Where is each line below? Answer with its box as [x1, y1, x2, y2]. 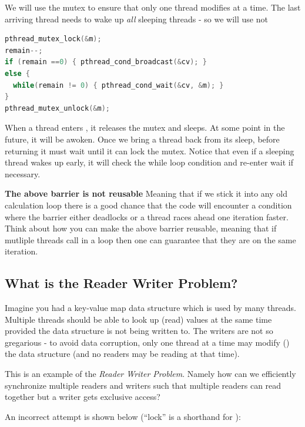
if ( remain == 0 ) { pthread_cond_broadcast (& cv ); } [5, 58, 207, 67]
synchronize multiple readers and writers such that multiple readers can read [5, 379, 281, 391]
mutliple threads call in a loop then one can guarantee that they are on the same [5, 233, 296, 246]
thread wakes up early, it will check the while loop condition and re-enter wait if [5, 156, 294, 168]
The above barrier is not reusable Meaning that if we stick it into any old [5, 187, 287, 200]
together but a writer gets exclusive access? [5, 390, 160, 403]
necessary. [5, 167, 41, 180]
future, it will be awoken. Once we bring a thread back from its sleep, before [5, 133, 280, 145]
